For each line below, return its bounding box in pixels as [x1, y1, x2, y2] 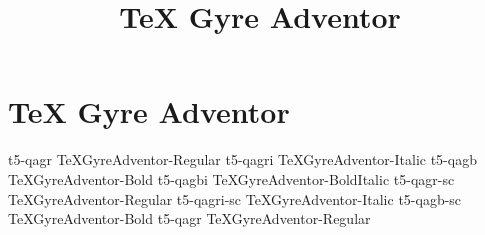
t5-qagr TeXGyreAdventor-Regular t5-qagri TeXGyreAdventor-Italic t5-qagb [8, 149, 477, 170]
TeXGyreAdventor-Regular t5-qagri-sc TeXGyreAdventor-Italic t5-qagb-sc [8, 188, 462, 209]
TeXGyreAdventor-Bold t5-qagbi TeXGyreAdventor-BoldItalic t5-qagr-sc [8, 168, 455, 189]
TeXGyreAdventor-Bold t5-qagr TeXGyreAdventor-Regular [8, 208, 371, 229]
